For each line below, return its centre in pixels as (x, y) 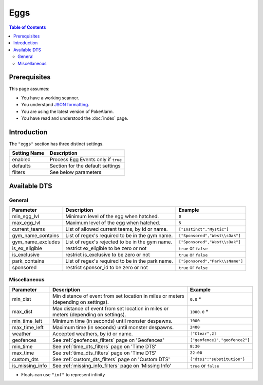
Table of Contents (28, 27)
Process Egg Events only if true (85, 160)
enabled (21, 160)
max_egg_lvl (26, 223)
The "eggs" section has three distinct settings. (56, 144)
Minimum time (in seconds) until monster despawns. (113, 321)
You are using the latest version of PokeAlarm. (67, 111)
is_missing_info (29, 366)
